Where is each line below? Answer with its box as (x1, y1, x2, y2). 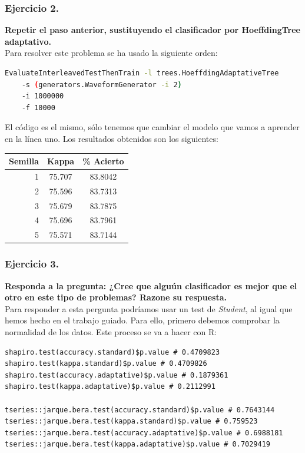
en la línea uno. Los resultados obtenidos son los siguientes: (5, 132, 218, 144)
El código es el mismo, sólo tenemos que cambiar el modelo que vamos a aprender (5, 121, 300, 133)
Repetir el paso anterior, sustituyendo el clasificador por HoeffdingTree (5, 24, 300, 36)
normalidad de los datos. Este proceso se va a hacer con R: (5, 325, 217, 338)
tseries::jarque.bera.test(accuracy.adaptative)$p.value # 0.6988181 (5, 428, 283, 437)
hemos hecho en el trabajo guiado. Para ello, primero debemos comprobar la (5, 314, 280, 326)
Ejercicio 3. (5, 256, 59, 271)
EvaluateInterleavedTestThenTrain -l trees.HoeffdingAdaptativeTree (5, 69, 279, 77)
